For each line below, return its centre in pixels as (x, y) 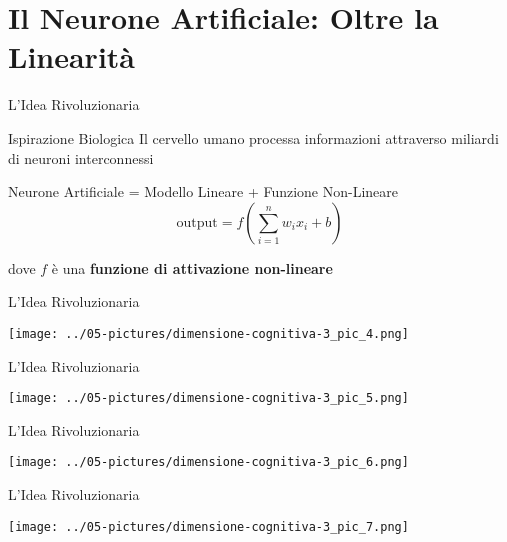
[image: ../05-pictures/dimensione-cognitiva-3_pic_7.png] (208, 526)
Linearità (71, 56)
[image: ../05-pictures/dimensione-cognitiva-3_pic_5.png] (208, 398)
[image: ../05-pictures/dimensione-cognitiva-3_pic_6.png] (208, 462)
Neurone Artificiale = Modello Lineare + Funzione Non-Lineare (203, 191)
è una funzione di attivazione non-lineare (192, 267)
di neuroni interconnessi (81, 157)
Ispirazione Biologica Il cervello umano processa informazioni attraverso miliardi (253, 137)
